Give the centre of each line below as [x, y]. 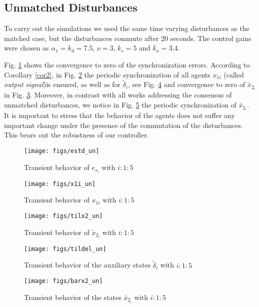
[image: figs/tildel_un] [65, 249]
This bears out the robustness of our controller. [76, 135]
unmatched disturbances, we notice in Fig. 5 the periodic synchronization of [120, 105]
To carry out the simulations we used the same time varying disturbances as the [127, 28]
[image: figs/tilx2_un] [63, 216]
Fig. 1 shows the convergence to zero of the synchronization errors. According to [127, 64]
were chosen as [26, 48]
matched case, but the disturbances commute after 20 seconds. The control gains [128, 38]
